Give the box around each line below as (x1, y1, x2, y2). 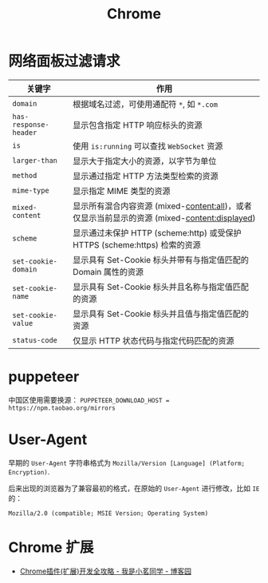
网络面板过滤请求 (8, 53, 121, 70)
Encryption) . (8, 466, 50, 476)
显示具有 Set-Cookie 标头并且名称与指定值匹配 (73, 281, 249, 292)
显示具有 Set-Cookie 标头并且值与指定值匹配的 (73, 308, 249, 319)
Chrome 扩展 (8, 538, 94, 556)
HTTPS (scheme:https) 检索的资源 (73, 239, 201, 250)
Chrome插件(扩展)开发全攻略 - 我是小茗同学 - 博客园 (19, 566, 192, 576)
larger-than (12, 156, 58, 165)
